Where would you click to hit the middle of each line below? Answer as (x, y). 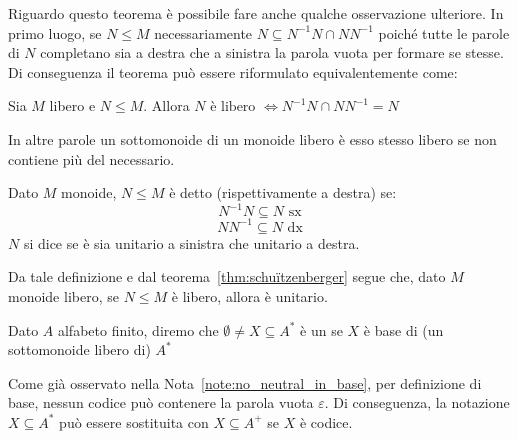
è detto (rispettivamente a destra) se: (283, 192)
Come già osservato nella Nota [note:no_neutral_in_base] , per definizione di (245, 382)
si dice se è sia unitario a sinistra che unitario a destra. (191, 242)
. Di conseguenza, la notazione (417, 402)
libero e (72, 105)
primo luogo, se (55, 32)
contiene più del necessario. (91, 158)
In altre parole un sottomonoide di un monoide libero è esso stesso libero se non (252, 138)
